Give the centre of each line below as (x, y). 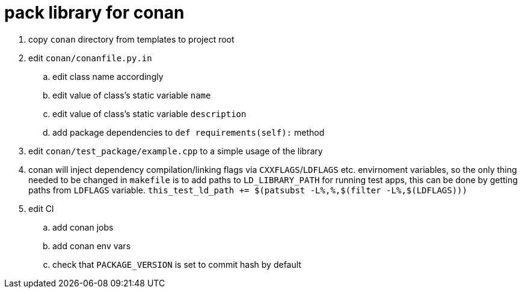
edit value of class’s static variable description (149, 113)
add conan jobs (83, 227)
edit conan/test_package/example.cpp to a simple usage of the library (176, 151)
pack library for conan (94, 13)
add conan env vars (92, 246)
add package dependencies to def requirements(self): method (189, 132)
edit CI (41, 208)
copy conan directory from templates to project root (131, 39)
